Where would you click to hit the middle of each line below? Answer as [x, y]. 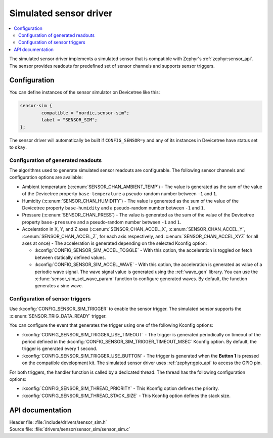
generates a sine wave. [59, 286]
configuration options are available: [46, 178]
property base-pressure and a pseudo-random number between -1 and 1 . [102, 222]
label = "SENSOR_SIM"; [70, 120]
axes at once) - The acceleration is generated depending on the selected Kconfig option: [115, 243]
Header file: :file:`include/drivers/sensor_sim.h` [58, 422]
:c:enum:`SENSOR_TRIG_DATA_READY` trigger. [58, 316]
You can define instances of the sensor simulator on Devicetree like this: [85, 92]
